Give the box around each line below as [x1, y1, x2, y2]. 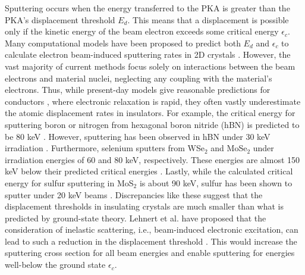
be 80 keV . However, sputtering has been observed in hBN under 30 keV [5, 130, 271, 142]
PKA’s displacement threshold [5, 13, 115, 26]
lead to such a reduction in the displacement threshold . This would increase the [5, 235, 297, 247]
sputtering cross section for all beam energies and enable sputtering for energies [5, 246, 295, 259]
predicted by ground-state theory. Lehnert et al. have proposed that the [5, 211, 266, 224]
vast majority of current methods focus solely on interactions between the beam [5, 60, 295, 72]
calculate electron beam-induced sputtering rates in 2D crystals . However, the [5, 48, 291, 61]
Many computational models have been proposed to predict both [5, 36, 241, 49]
